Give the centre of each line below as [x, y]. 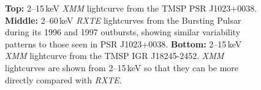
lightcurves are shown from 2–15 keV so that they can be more [122, 67]
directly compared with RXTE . [63, 79]
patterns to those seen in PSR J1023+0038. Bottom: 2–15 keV [123, 43]
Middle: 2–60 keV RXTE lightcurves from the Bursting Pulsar [123, 20]
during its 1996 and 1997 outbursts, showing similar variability [123, 32]
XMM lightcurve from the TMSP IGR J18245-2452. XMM [115, 56]
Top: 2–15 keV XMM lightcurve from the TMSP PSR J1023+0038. [131, 8]
